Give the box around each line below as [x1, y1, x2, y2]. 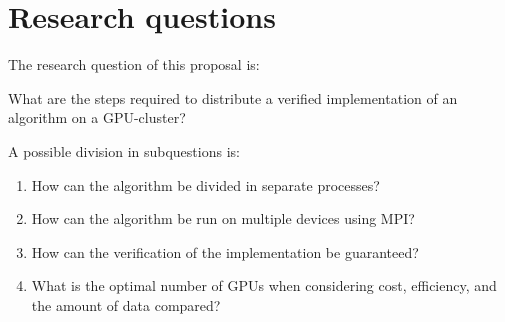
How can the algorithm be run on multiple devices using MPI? [31, 208, 415, 229]
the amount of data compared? [31, 294, 221, 315]
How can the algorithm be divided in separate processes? [31, 174, 380, 195]
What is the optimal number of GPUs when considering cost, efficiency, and [31, 275, 497, 296]
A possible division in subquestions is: [8, 140, 240, 161]
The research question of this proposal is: [8, 54, 260, 75]
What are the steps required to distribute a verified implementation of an [8, 87, 458, 108]
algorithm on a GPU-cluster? [8, 107, 186, 128]
